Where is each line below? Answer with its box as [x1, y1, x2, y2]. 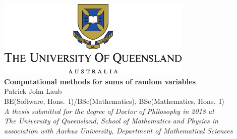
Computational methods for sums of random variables [4, 76, 196, 86]
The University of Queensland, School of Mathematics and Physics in [4, 115, 218, 126]
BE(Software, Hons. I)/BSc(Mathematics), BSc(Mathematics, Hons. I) [4, 95, 224, 106]
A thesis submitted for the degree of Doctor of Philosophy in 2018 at [4, 105, 214, 116]
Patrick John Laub [4, 86, 62, 96]
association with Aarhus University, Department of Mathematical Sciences [4, 125, 233, 135]
